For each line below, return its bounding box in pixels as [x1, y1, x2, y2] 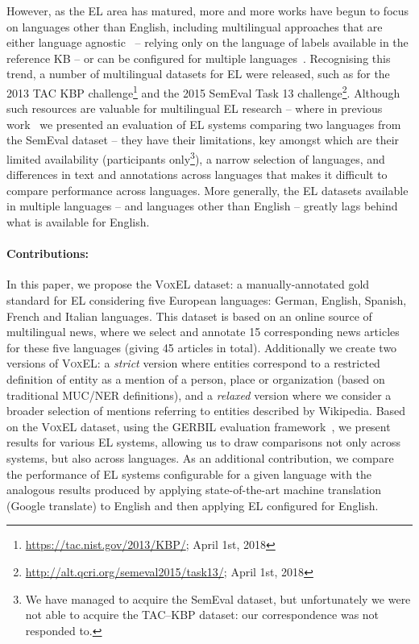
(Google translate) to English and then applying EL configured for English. [6, 497, 379, 513]
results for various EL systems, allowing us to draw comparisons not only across [6, 434, 401, 451]
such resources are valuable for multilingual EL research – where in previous [6, 100, 383, 117]
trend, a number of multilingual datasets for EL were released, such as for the [6, 65, 390, 82]
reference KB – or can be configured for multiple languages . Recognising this [6, 49, 391, 66]
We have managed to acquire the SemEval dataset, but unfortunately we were [25, 590, 411, 607]
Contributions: [6, 245, 89, 262]
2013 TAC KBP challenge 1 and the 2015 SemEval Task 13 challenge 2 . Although [6, 81, 400, 101]
